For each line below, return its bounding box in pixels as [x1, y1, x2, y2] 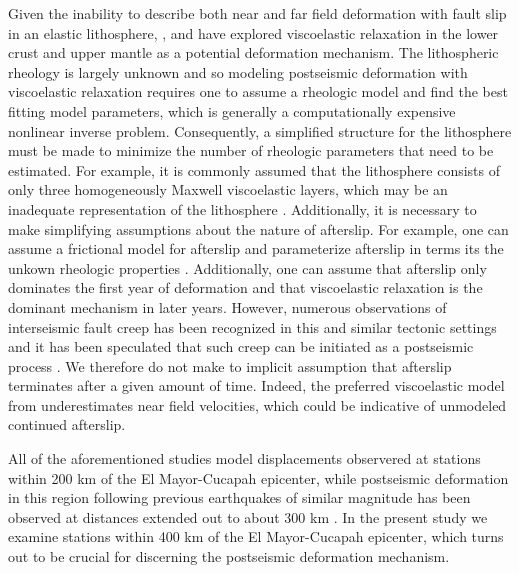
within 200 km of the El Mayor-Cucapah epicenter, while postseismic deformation [8, 467, 509, 488]
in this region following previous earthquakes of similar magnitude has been [8, 487, 471, 508]
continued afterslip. [8, 414, 126, 435]
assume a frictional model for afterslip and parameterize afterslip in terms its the [8, 238, 504, 259]
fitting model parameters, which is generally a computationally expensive [8, 100, 456, 121]
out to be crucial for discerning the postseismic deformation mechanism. [8, 546, 450, 567]
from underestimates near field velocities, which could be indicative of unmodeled [8, 394, 507, 415]
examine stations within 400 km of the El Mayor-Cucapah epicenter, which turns [8, 526, 504, 547]
